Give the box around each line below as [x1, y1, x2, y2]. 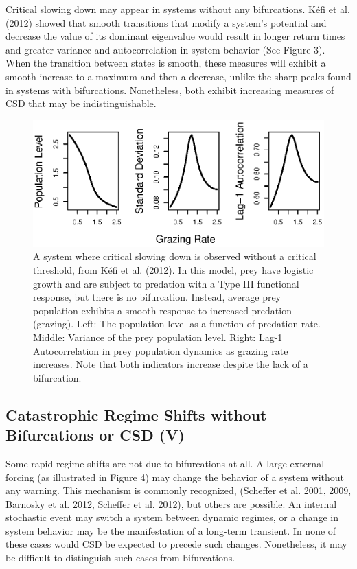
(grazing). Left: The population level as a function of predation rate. [33, 316, 321, 331]
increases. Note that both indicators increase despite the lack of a [33, 357, 308, 371]
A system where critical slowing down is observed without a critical [33, 249, 316, 264]
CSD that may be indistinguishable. [5, 96, 157, 111]
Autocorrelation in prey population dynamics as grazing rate [33, 343, 288, 358]
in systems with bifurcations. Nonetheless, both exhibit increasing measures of [5, 82, 334, 97]
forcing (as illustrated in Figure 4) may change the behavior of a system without [5, 469, 344, 484]
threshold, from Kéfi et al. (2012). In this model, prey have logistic [33, 262, 314, 277]
